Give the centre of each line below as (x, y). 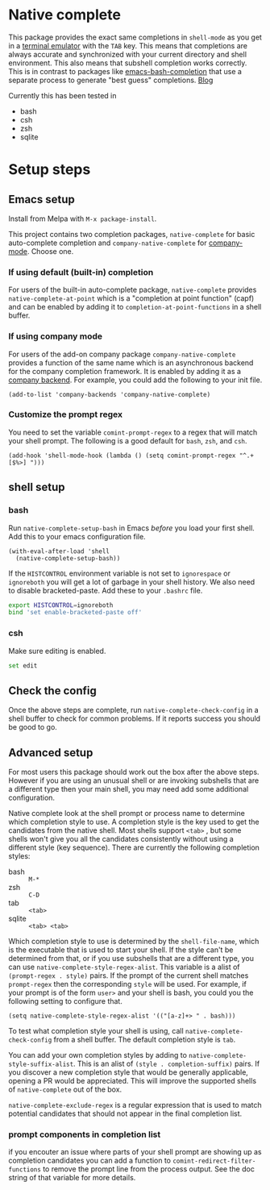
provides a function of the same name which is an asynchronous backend (131, 362)
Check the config (52, 691)
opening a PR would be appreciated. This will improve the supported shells (132, 1081)
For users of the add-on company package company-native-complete (122, 354)
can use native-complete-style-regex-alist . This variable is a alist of (124, 967)
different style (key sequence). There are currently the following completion (134, 847)
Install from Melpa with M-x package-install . (83, 218)
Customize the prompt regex (66, 414)
